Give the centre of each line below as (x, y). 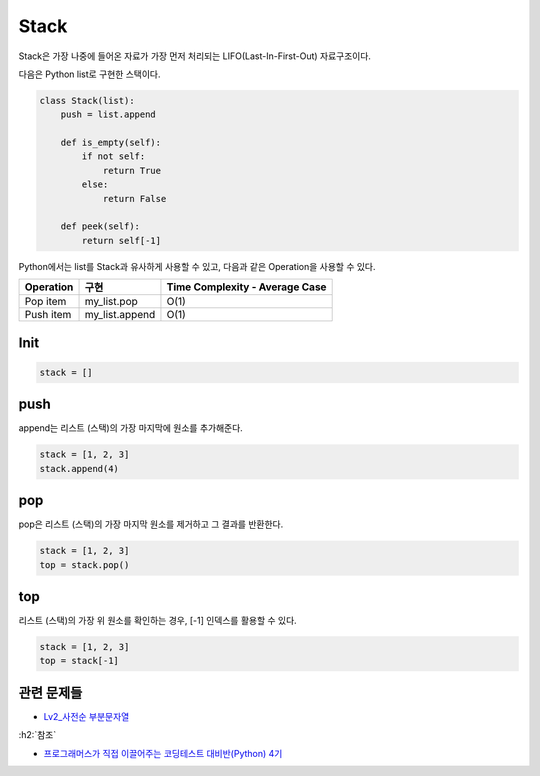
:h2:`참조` (37, 735)
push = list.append (108, 114)
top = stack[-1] (79, 661)
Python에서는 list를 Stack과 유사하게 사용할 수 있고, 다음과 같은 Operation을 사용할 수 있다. (197, 266)
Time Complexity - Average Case (246, 287)
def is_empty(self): (111, 143)
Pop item (45, 302)
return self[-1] (121, 240)
